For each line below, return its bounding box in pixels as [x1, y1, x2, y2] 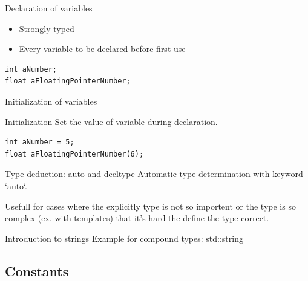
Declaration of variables [5, 2, 93, 14]
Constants [5, 261, 69, 280]
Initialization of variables [5, 94, 97, 107]
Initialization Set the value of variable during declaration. [5, 115, 218, 128]
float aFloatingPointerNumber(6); [5, 149, 144, 158]
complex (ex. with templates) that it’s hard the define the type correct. [5, 212, 269, 224]
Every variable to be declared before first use [19, 42, 186, 55]
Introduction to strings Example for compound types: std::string [5, 231, 243, 244]
